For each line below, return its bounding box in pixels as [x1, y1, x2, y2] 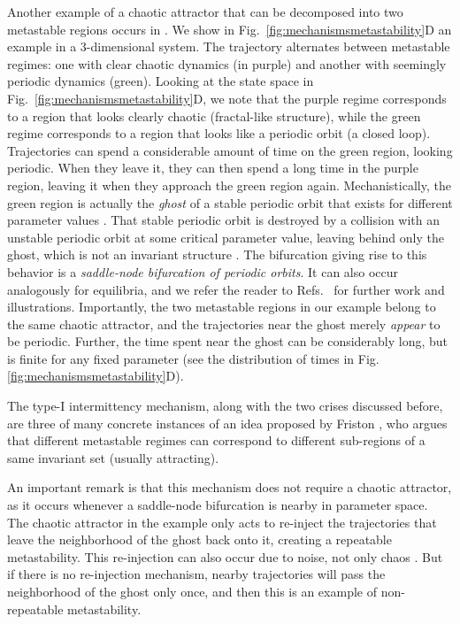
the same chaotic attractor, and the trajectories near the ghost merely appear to [7, 314, 441, 333]
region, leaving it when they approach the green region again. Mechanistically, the [7, 175, 451, 194]
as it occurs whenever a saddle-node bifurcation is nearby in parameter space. [7, 496, 428, 514]
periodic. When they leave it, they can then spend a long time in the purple [7, 158, 418, 177]
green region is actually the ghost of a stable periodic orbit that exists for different [7, 193, 453, 212]
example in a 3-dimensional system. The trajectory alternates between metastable [7, 37, 450, 56]
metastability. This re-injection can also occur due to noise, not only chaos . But [7, 547, 443, 566]
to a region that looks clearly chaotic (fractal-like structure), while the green [7, 106, 421, 125]
